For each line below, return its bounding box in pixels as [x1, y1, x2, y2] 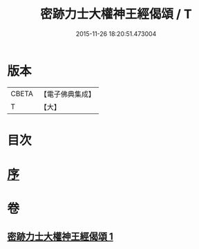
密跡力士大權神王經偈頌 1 [7, 230, 114, 242]
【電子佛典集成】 [39, 89, 95, 99]
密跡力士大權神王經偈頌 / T [40, 6, 192, 22]
